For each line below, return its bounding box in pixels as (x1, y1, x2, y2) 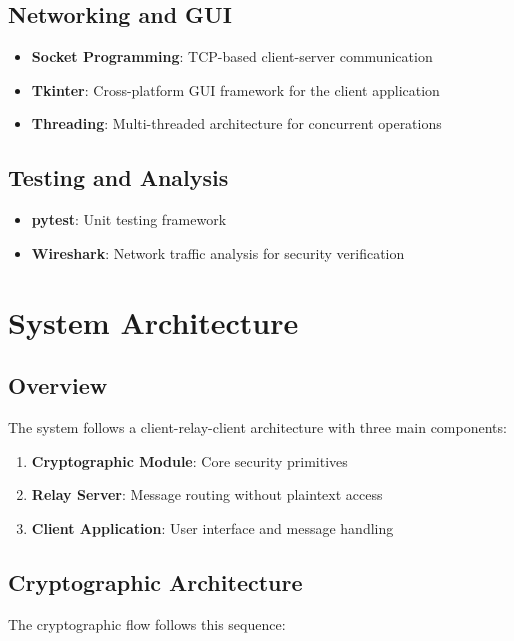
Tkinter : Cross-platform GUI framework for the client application (31, 79, 440, 100)
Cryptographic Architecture (8, 566, 303, 597)
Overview (8, 370, 108, 401)
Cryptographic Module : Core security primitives (31, 450, 348, 471)
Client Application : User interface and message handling (31, 517, 394, 538)
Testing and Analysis (8, 162, 229, 193)
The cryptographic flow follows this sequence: (8, 613, 286, 634)
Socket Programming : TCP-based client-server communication (31, 46, 433, 67)
